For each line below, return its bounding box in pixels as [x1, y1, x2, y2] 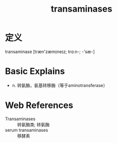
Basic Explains [5, 66, 65, 77]
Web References [5, 100, 74, 111]
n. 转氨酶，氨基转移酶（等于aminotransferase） [12, 82, 108, 88]
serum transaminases [5, 127, 49, 133]
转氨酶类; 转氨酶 [17, 122, 50, 127]
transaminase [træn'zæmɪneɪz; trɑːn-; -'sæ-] [5, 49, 95, 54]
